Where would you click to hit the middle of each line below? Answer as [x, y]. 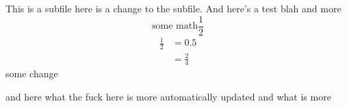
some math [175, 26]
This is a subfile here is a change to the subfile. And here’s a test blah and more [173, 8]
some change [32, 73]
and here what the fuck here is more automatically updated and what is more [168, 96]
